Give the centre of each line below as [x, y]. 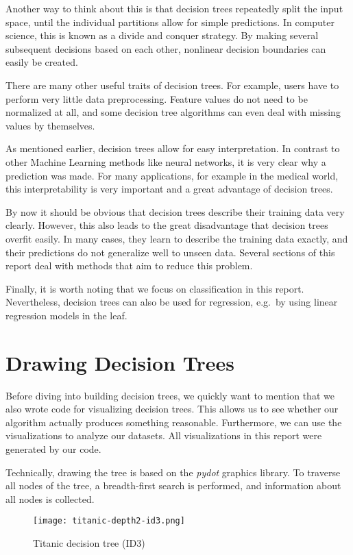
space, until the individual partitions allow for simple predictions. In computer [170, 22]
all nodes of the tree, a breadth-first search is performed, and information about [173, 485]
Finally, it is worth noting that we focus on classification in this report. [155, 288]
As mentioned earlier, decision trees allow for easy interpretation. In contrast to [173, 148]
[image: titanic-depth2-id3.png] [109, 521]
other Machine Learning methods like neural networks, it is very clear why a [166, 161]
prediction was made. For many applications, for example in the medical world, [172, 175]
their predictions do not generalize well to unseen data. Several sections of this [170, 252]
